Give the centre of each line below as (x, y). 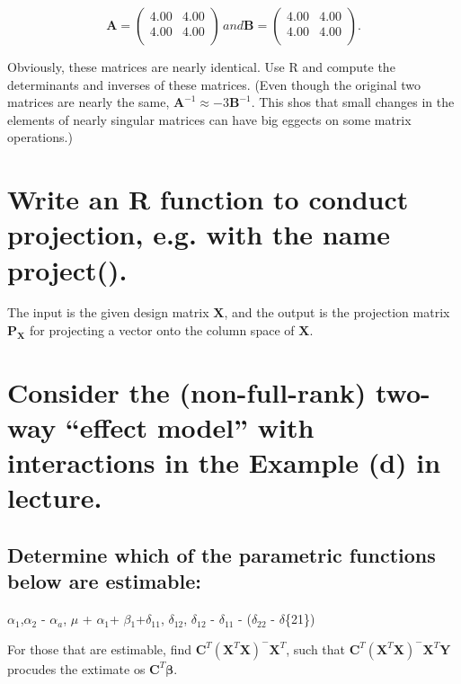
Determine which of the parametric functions (222, 554)
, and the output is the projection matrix (337, 312)
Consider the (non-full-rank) (187, 391)
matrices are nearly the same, (89, 102)
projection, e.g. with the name (199, 234)
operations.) (40, 137)
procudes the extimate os (76, 668)
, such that (316, 648)
